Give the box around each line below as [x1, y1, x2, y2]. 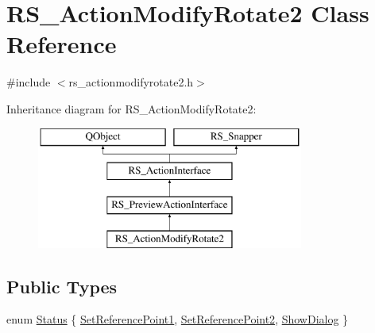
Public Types [6, 274, 118, 298]
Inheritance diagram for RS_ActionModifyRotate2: [6, 100, 257, 117]
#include [6, 74, 51, 90]
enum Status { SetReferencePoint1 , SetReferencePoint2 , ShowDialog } [6, 311, 349, 327]
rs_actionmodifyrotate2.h [68, 74, 194, 90]
